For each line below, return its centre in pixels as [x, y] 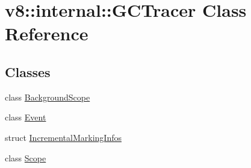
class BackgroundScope [48, 97]
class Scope [26, 157]
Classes [28, 71]
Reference [47, 33]
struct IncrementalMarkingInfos [63, 137]
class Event [26, 117]
